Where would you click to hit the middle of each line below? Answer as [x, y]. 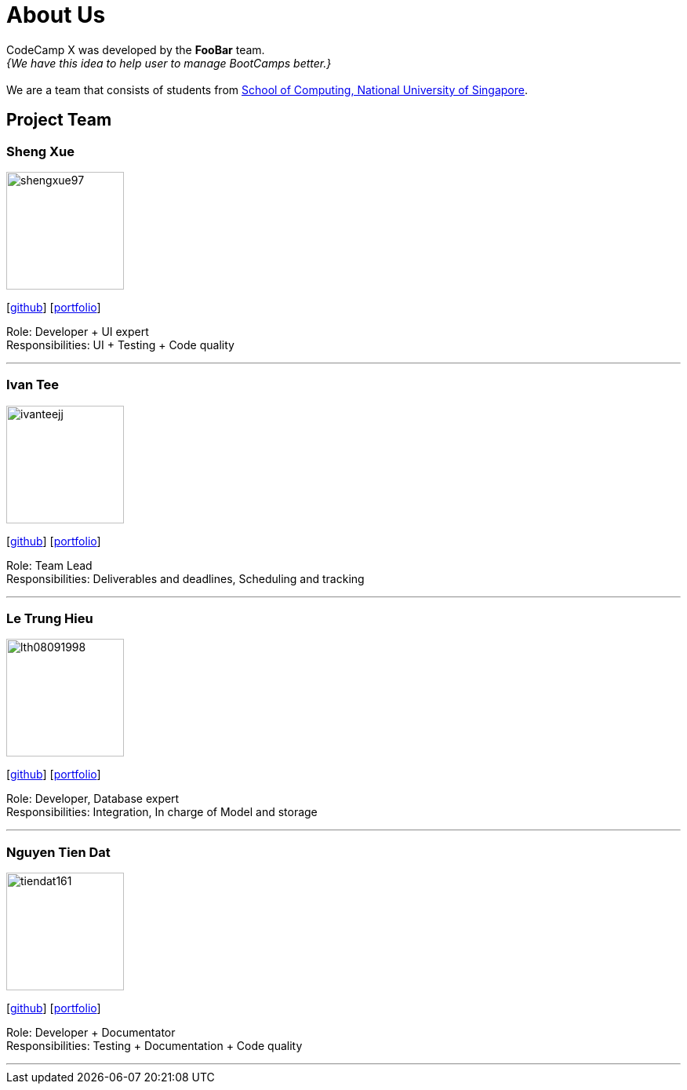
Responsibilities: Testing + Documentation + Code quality [154, 1046]
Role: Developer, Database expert [93, 799]
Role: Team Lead [49, 565]
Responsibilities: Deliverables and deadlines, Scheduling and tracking [185, 578]
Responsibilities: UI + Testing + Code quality [120, 344]
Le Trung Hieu [50, 619]
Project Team [59, 120]
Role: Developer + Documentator [91, 1033]
